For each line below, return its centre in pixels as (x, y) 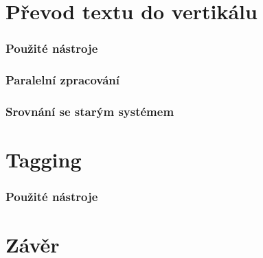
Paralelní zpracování (63, 80)
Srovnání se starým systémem (90, 111)
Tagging (44, 160)
